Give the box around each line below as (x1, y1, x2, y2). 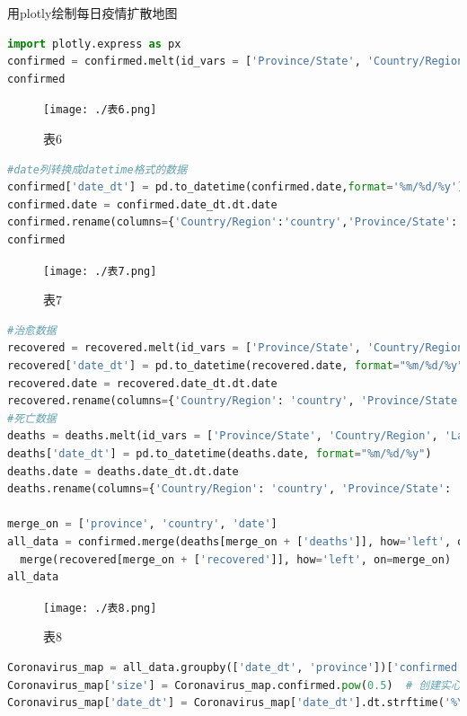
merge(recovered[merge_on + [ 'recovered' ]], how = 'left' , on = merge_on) (20, 552, 452, 566)
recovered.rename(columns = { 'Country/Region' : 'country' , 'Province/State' (7, 394, 464, 408)
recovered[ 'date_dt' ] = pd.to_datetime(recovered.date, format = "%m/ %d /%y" (7, 359, 464, 373)
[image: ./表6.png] (43, 103, 157, 117)
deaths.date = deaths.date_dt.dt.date (7, 464, 239, 478)
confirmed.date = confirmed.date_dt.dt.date (7, 198, 278, 211)
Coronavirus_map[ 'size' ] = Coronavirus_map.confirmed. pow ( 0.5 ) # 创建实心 (7, 678, 462, 692)
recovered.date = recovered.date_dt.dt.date (7, 376, 278, 390)
